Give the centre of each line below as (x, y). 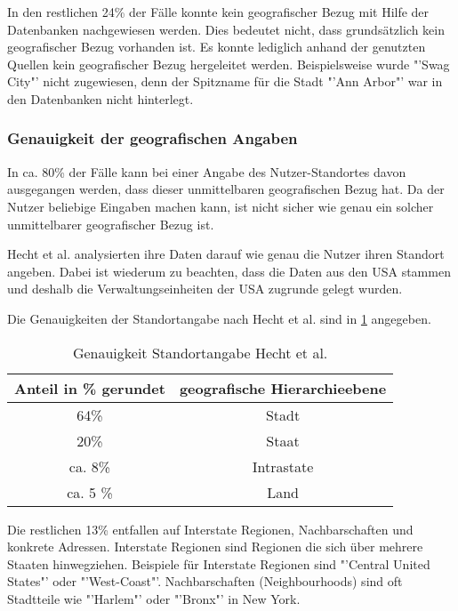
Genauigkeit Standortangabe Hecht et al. (200, 352)
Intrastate (283, 466)
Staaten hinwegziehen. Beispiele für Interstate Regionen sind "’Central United (219, 563)
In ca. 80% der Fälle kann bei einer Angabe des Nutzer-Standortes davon (207, 171)
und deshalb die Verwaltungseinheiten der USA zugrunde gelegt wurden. (205, 289)
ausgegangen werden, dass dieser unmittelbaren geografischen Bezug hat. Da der (226, 189)
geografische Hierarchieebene (283, 388)
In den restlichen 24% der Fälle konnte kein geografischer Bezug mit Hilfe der (218, 12)
